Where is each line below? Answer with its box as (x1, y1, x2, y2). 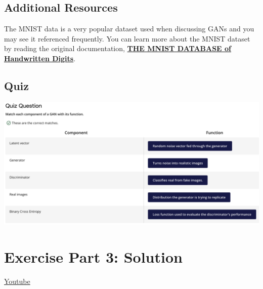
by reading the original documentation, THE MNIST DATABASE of (4, 43, 232, 54)
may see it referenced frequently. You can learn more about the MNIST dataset (4, 33, 250, 44)
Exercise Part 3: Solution (4, 246, 183, 267)
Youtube (4, 275, 30, 286)
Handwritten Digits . (4, 53, 76, 63)
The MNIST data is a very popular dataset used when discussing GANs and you (4, 23, 254, 34)
